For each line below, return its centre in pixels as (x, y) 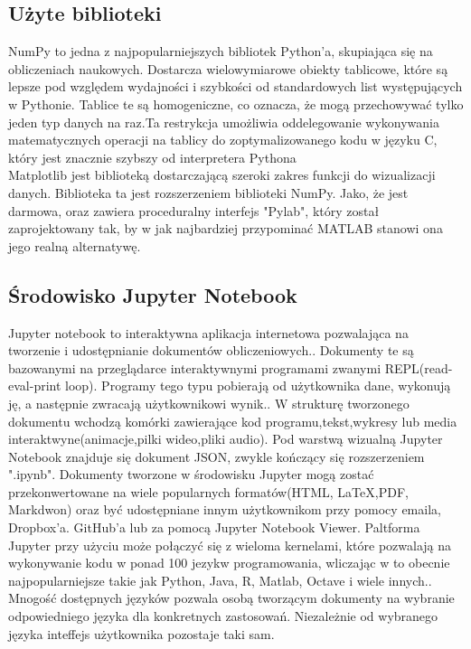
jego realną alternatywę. (75, 245)
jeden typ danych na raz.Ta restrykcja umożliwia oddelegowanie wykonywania (224, 122)
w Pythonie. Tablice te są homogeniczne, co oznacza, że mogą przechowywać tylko (236, 103)
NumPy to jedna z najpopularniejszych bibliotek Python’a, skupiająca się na (221, 51)
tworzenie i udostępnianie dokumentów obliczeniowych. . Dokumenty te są (211, 350)
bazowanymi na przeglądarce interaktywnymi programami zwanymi (195, 367)
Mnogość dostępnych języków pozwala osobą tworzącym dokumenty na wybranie (231, 598)
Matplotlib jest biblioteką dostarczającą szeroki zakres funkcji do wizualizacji (222, 175)
